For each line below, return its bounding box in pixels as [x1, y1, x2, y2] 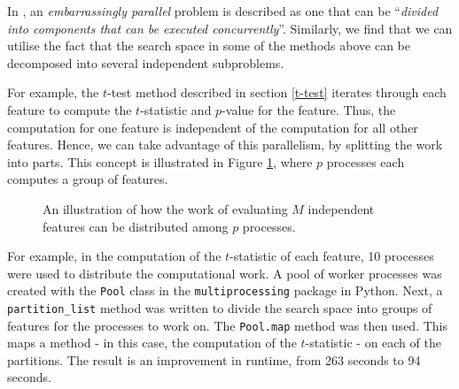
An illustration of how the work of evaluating [43, 199, 288, 217]
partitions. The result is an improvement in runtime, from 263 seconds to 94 [7, 350, 421, 369]
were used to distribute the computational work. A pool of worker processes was [7, 263, 442, 282]
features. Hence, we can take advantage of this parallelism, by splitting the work [7, 135, 443, 154]
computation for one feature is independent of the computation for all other [7, 118, 418, 136]
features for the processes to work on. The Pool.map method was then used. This [7, 316, 447, 334]
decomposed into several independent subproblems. [7, 53, 284, 72]
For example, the [7, 83, 99, 102]
